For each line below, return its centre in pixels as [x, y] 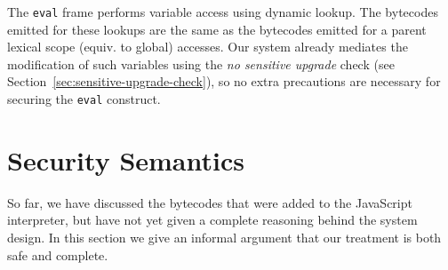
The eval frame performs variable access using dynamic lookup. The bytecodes [223, 12]
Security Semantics [126, 159]
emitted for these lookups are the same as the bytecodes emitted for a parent [217, 29]
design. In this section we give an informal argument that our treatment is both [224, 237]
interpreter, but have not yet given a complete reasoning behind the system [212, 220]
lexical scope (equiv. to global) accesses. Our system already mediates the [208, 47]
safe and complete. [58, 254]
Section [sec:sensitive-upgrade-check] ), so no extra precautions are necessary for [224, 81]
